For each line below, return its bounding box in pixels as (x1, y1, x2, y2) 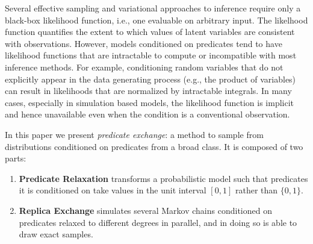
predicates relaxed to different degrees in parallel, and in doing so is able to (19, 216, 297, 228)
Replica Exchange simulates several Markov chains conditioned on (19, 204, 272, 216)
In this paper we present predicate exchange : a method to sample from (5, 128, 264, 140)
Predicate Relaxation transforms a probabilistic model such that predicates (19, 172, 308, 184)
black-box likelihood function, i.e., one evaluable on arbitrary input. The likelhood (5, 13, 308, 26)
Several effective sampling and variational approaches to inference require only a (5, 2, 301, 14)
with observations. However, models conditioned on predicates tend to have (5, 37, 282, 49)
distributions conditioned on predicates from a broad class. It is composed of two (5, 140, 303, 152)
